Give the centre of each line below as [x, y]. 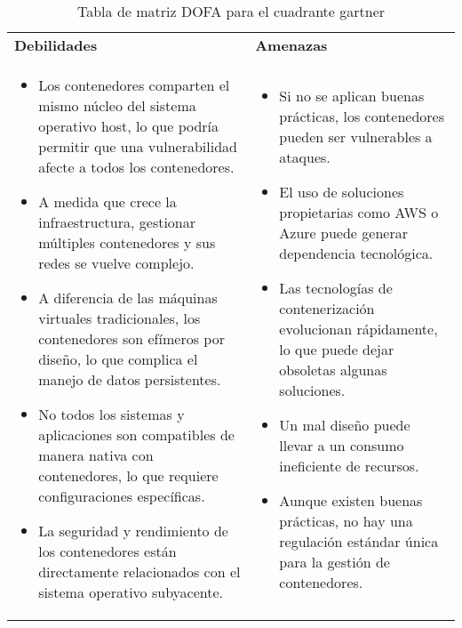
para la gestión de [335, 561]
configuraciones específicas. [122, 496]
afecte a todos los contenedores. [136, 167]
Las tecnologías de [336, 287]
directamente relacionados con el [139, 572]
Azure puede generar [343, 232]
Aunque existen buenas [351, 500]
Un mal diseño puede [345, 424]
